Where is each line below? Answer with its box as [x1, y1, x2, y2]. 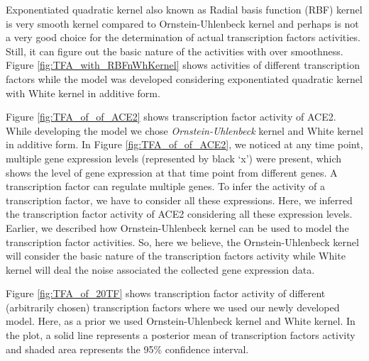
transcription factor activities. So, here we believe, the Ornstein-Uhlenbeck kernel [6, 234, 359, 249]
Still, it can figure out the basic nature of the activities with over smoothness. [6, 43, 343, 58]
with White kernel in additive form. [6, 85, 160, 100]
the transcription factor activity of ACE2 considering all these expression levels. [6, 206, 353, 221]
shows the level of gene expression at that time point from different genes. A [6, 165, 338, 179]
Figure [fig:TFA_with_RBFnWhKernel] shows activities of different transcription [6, 57, 360, 72]
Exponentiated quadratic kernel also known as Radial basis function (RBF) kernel [6, 2, 363, 16]
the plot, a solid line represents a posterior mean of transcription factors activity [6, 328, 356, 343]
